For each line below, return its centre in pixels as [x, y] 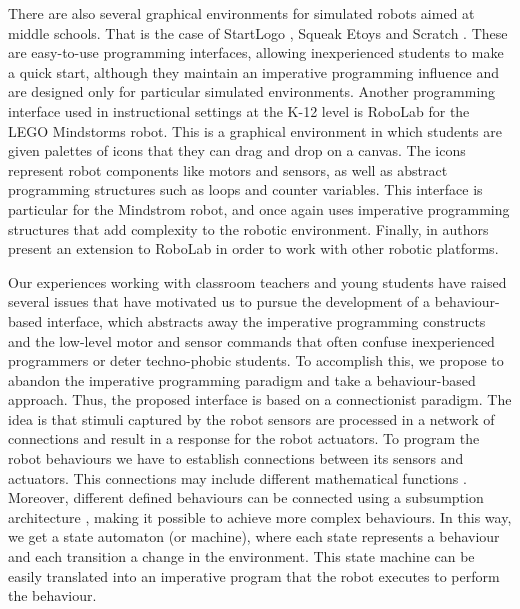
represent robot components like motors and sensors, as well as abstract [228, 169]
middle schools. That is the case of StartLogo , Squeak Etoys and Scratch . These [258, 32]
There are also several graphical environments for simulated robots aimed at [241, 13]
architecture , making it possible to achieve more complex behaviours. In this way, [260, 516]
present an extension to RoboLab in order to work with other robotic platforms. [253, 248]
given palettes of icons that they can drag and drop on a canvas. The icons [237, 150]
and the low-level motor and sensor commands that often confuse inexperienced [251, 340]
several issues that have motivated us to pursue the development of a [219, 301]
